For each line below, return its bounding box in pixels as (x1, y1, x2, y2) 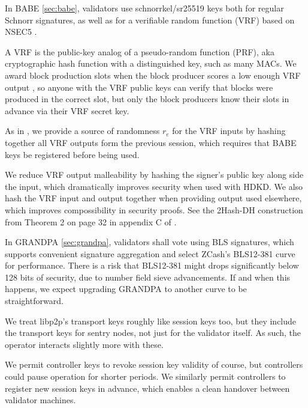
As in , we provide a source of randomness (5, 124, 160, 137)
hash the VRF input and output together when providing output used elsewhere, (5, 192, 302, 204)
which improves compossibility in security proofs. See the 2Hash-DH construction (5, 203, 303, 216)
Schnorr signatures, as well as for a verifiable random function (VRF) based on (5, 13, 295, 26)
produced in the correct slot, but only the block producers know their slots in (5, 93, 289, 105)
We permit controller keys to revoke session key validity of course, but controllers (5, 358, 303, 371)
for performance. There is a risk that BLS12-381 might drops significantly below (5, 259, 299, 272)
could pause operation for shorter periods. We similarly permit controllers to (5, 370, 286, 383)
